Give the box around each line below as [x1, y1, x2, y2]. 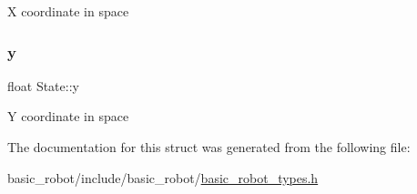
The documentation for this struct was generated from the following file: [7, 138, 411, 156]
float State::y [7, 76, 79, 95]
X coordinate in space [7, 2, 129, 20]
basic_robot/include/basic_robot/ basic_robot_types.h [7, 168, 319, 187]
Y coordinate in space [7, 107, 129, 126]
